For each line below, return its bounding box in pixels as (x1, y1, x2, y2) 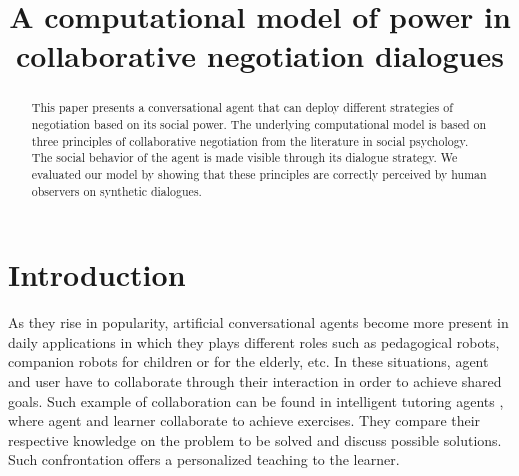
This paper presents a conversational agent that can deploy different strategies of (31, 99, 453, 116)
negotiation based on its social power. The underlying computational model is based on (31, 116, 487, 133)
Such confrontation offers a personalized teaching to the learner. (8, 449, 400, 470)
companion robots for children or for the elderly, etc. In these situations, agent (8, 351, 489, 372)
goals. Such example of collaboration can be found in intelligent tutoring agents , (8, 390, 504, 411)
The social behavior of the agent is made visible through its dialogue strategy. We (31, 149, 458, 166)
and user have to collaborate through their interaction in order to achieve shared (8, 371, 502, 392)
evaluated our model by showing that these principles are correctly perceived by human (31, 165, 487, 182)
